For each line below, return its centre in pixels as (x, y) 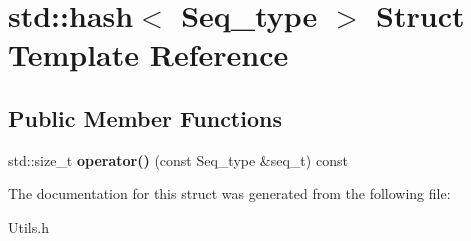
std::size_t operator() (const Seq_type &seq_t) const (178, 159)
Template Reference (148, 54)
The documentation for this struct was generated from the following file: (229, 193)
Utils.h (28, 226)
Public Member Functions (145, 117)
